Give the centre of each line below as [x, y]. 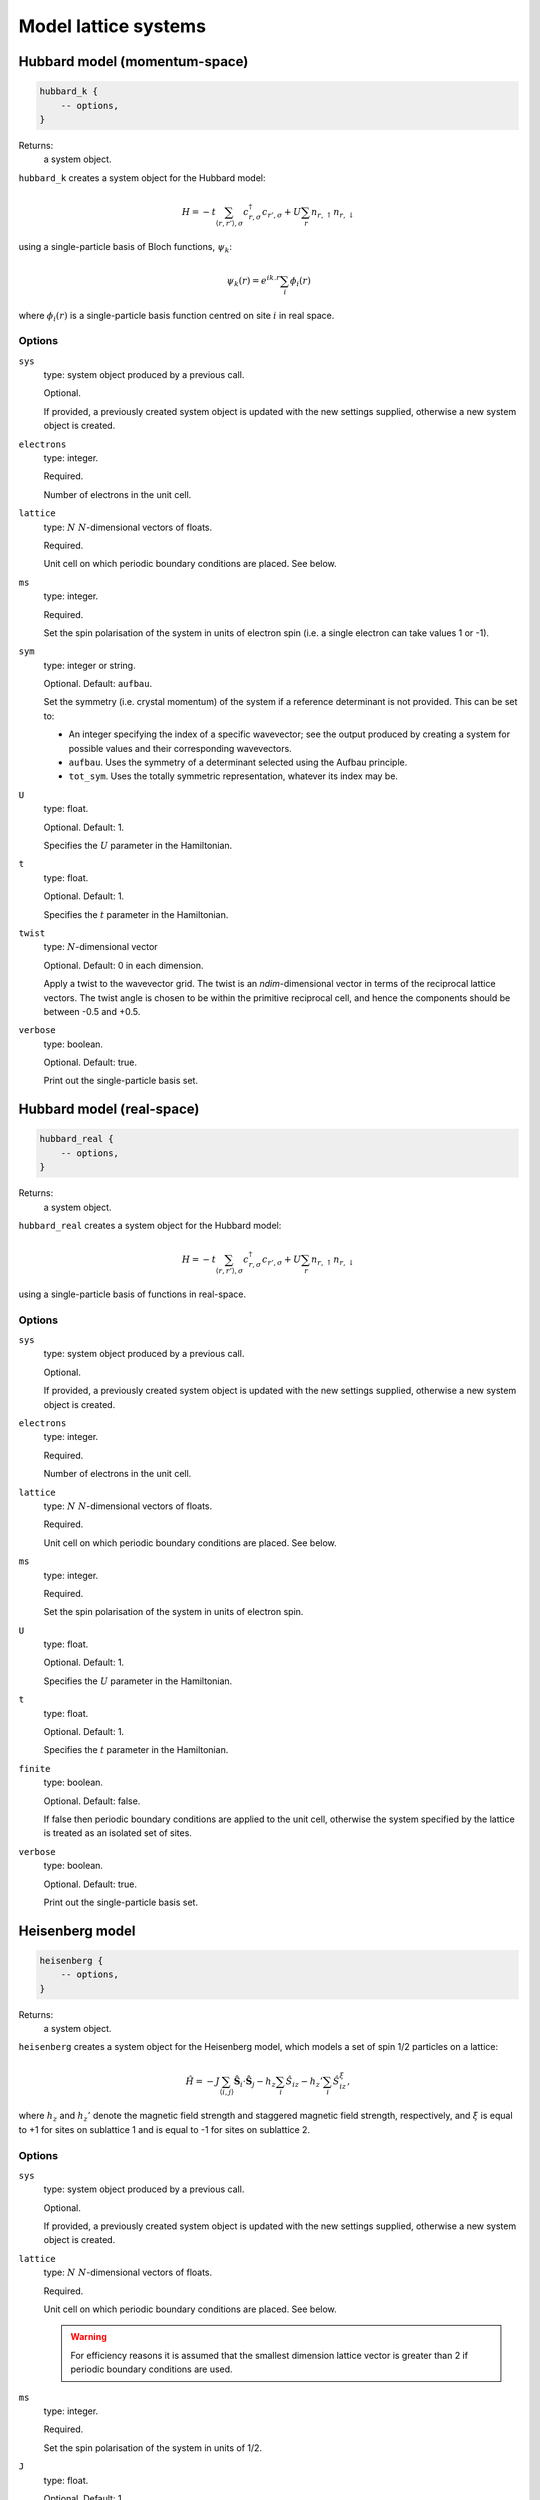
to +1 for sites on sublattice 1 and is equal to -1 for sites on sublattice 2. [164, 2129]
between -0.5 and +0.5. [92, 1011]
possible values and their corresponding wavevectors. [180, 748]
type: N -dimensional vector [101, 947]
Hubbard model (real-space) [109, 1109]
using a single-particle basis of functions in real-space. [132, 1294]
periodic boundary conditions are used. [152, 2369]
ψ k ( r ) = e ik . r [253, 281]
